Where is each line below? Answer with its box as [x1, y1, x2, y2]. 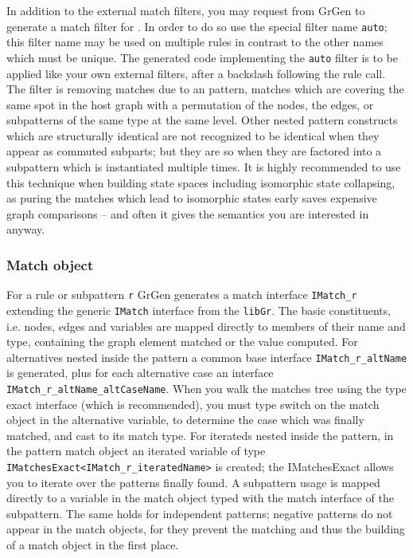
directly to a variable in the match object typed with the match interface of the [6, 489, 394, 506]
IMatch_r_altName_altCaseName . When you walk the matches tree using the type [6, 380, 407, 396]
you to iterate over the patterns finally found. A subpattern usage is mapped [6, 474, 380, 490]
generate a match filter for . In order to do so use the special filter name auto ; [6, 18, 388, 34]
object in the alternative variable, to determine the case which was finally [6, 411, 364, 428]
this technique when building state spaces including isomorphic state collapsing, [6, 174, 395, 191]
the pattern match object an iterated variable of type [6, 442, 266, 459]
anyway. [6, 221, 45, 238]
